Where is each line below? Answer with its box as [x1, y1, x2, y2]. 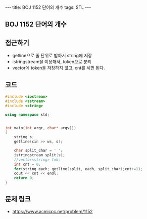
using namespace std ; [5, 112, 50, 117]
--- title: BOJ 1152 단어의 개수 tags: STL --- [5, 4, 92, 10]
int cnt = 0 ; [14, 162, 41, 167]
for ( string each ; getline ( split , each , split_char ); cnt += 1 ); [14, 166, 143, 171]
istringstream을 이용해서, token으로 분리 [12, 59, 92, 65]
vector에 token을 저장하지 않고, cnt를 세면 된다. [12, 65, 105, 71]
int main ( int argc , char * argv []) [5, 125, 77, 130]
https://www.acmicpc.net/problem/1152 [12, 208, 93, 214]
